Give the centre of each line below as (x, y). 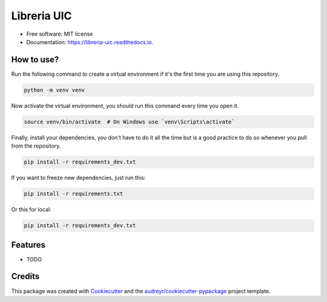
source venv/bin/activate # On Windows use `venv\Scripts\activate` (129, 122)
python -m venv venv (54, 90)
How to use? (35, 60)
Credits (25, 276)
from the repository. (36, 146)
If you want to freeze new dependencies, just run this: (78, 178)
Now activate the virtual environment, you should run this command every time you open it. (125, 105)
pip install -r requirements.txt (74, 194)
